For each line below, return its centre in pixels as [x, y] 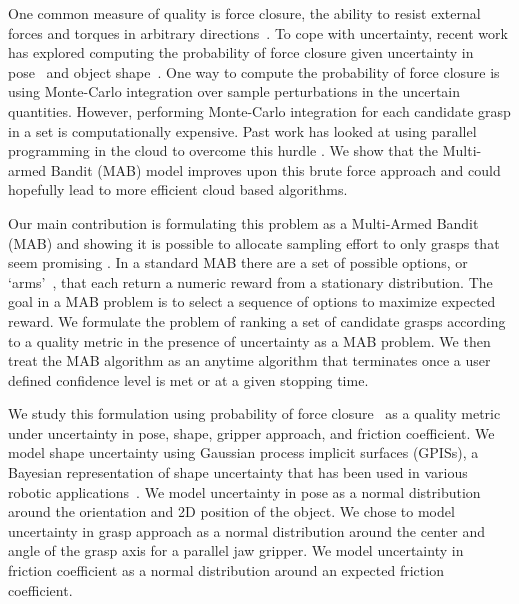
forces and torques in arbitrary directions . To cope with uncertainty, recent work [258, 32]
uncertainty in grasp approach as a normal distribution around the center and [246, 530]
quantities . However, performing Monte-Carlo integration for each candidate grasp [259, 110]
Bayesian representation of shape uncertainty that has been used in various [238, 472]
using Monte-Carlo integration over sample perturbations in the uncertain [234, 91]
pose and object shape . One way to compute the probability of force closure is [254, 71]
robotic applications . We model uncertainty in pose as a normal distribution [244, 491]
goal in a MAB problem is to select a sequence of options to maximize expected [252, 301]
